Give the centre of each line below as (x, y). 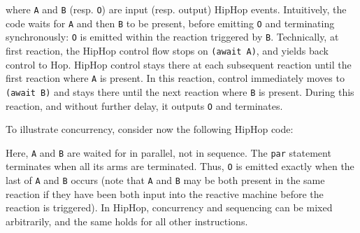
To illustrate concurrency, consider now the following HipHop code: (150, 129)
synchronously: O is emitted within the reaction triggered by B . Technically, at (172, 37)
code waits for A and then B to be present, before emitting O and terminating (170, 23)
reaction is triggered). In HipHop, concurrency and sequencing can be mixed (169, 207)
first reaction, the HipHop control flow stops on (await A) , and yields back (167, 50)
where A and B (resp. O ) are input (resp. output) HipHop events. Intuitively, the (176, 9)
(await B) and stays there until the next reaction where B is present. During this (180, 91)
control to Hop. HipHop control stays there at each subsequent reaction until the (179, 64)
